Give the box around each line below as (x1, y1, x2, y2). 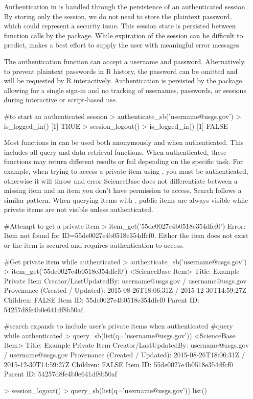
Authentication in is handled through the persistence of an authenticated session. (4, 1, 247, 11)
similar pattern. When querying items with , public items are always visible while (4, 194, 248, 205)
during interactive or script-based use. (4, 94, 117, 105)
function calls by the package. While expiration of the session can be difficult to (4, 30, 243, 40)
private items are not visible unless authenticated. (4, 204, 153, 214)
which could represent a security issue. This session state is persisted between (4, 21, 236, 31)
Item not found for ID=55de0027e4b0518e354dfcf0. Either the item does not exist (4, 230, 249, 240)
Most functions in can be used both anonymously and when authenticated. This (4, 137, 244, 147)
